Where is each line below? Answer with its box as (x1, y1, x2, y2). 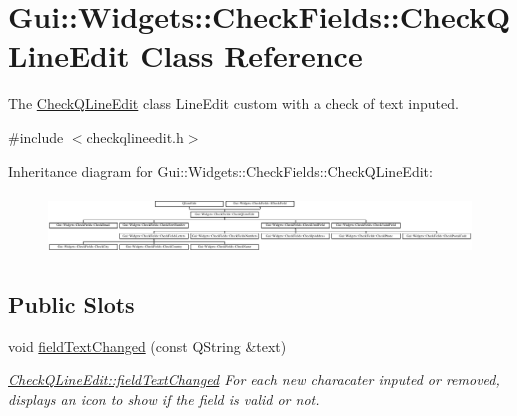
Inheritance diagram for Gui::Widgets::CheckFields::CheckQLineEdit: (8, 160, 433, 181)
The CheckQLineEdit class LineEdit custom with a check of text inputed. (8, 93, 459, 114)
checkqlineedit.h (86, 126, 184, 147)
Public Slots (8, 288, 135, 319)
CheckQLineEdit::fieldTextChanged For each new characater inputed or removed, (8, 369, 500, 390)
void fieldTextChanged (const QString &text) (8, 335, 287, 356)
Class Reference (140, 35, 363, 76)
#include (8, 126, 64, 147)
